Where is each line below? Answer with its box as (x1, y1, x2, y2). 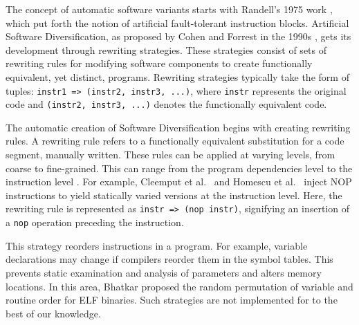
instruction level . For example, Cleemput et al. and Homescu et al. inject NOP (6, 174, 352, 189)
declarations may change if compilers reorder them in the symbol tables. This (6, 252, 333, 266)
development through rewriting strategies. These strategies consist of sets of (6, 42, 327, 57)
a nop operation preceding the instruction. (6, 215, 184, 230)
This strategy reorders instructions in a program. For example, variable (6, 238, 308, 252)
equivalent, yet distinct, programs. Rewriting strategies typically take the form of (6, 69, 349, 84)
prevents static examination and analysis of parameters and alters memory (6, 265, 322, 279)
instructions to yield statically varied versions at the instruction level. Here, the (6, 187, 342, 202)
